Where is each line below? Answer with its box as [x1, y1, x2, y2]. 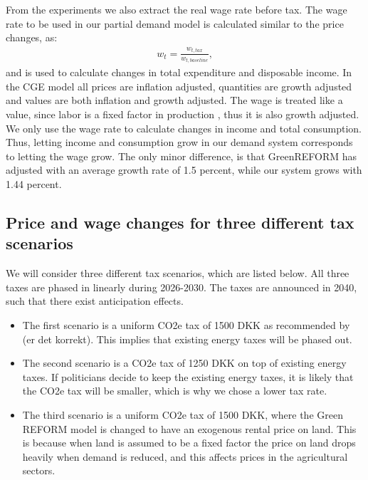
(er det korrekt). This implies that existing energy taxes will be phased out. [22, 331, 352, 346]
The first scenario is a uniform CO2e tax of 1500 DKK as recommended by [22, 317, 350, 332]
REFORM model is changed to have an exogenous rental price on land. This [22, 421, 357, 436]
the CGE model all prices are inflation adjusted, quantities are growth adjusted [6, 78, 352, 93]
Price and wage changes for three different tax [6, 211, 354, 233]
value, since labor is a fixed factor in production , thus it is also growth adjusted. [6, 107, 359, 122]
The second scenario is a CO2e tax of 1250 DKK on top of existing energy [22, 355, 347, 370]
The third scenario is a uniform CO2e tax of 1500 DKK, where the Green [22, 407, 343, 422]
